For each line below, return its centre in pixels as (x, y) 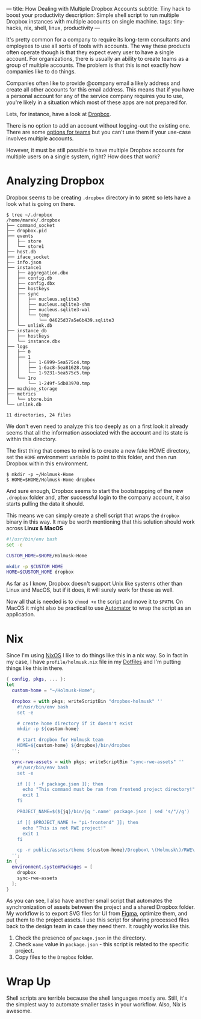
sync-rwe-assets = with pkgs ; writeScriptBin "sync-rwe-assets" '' (98, 762)
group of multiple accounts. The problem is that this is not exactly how (94, 65)
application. (21, 615)
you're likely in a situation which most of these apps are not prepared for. (97, 102)
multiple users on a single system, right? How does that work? (83, 156)
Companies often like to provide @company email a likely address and (93, 83)
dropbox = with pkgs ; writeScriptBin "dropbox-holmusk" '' (87, 701)
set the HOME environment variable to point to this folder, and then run (91, 457)
